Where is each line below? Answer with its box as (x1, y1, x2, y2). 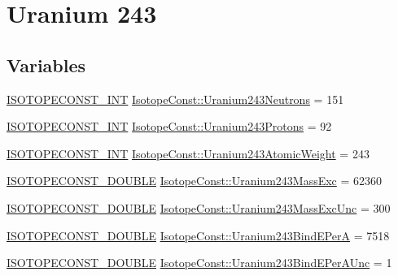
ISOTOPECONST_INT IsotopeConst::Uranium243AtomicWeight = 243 (7, 144, 370, 162)
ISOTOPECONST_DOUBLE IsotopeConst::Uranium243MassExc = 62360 (7, 172, 383, 189)
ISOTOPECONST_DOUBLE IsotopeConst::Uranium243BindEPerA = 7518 (7, 226, 390, 244)
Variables (7, 52, 86, 77)
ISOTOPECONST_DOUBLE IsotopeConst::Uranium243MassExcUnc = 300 (7, 199, 391, 216)
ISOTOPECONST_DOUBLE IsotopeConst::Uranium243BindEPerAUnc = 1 (7, 254, 392, 271)
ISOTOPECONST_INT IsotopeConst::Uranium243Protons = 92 (7, 118, 332, 135)
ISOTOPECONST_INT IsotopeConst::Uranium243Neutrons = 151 (7, 90, 344, 107)
